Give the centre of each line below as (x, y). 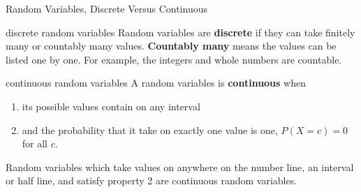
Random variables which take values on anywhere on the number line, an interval (180, 167)
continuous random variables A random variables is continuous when (156, 83)
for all (35, 143)
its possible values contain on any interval (111, 106)
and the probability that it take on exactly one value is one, (150, 130)
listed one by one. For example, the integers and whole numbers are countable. (174, 59)
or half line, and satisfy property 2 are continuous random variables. (152, 180)
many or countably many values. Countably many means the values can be (171, 46)
